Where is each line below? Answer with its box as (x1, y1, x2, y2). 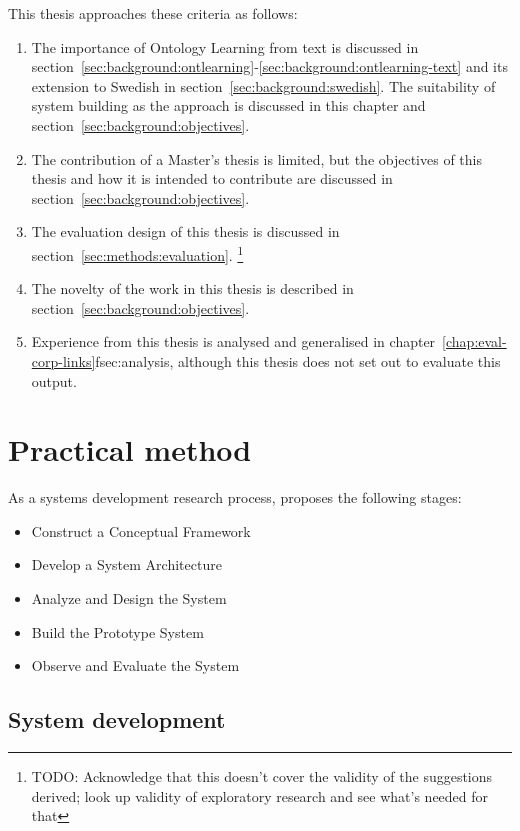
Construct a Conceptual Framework (31, 520, 251, 541)
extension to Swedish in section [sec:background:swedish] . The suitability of (31, 75, 496, 96)
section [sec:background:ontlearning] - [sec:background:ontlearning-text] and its (31, 56, 508, 77)
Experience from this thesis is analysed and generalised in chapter (31, 331, 436, 352)
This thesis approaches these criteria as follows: (8, 3, 298, 23)
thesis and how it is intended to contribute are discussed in (31, 168, 393, 189)
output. (31, 370, 77, 391)
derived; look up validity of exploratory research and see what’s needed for (31, 785, 489, 806)
